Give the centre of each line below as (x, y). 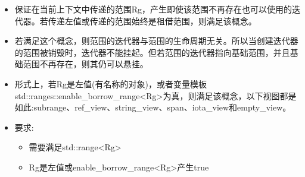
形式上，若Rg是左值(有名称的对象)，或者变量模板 (111, 83)
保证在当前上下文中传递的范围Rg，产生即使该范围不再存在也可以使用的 (153, 9)
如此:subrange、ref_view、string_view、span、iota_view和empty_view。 (153, 107)
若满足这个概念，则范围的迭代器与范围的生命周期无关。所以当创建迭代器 (156, 41)
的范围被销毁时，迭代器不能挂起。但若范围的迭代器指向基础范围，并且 (152, 52)
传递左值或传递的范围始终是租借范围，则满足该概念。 (152, 20)
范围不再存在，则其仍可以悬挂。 (85, 64)
